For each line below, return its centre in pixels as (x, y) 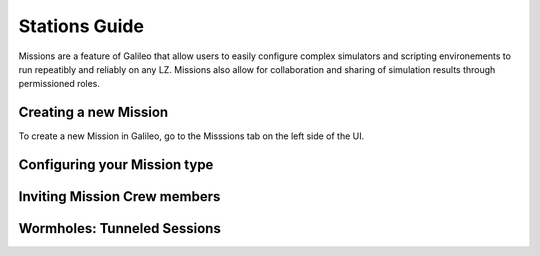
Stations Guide (81, 26)
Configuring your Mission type (116, 165)
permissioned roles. (59, 84)
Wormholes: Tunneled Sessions (120, 228)
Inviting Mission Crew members (119, 196)
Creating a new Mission (93, 112)
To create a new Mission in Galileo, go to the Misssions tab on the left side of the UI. (191, 136)
